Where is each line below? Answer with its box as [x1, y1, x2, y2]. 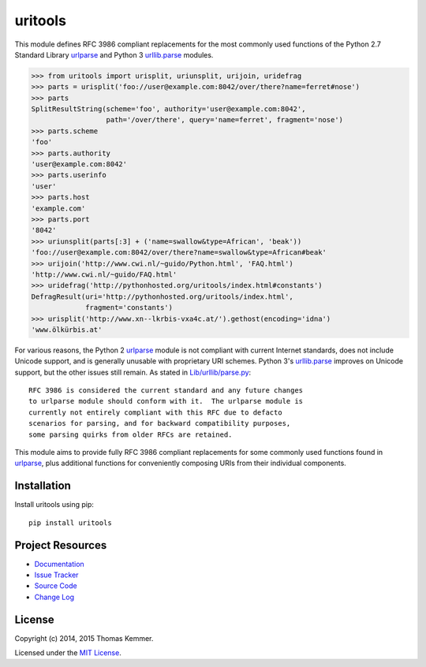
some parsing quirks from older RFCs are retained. [28, 430, 233, 439]
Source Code [34, 581, 78, 591]
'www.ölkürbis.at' [31, 325, 103, 334]
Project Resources [14, 538, 107, 552]
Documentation [34, 559, 84, 568]
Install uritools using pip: [14, 500, 95, 509]
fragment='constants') [85, 304, 174, 312]
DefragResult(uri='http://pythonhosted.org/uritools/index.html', [31, 292, 293, 301]
